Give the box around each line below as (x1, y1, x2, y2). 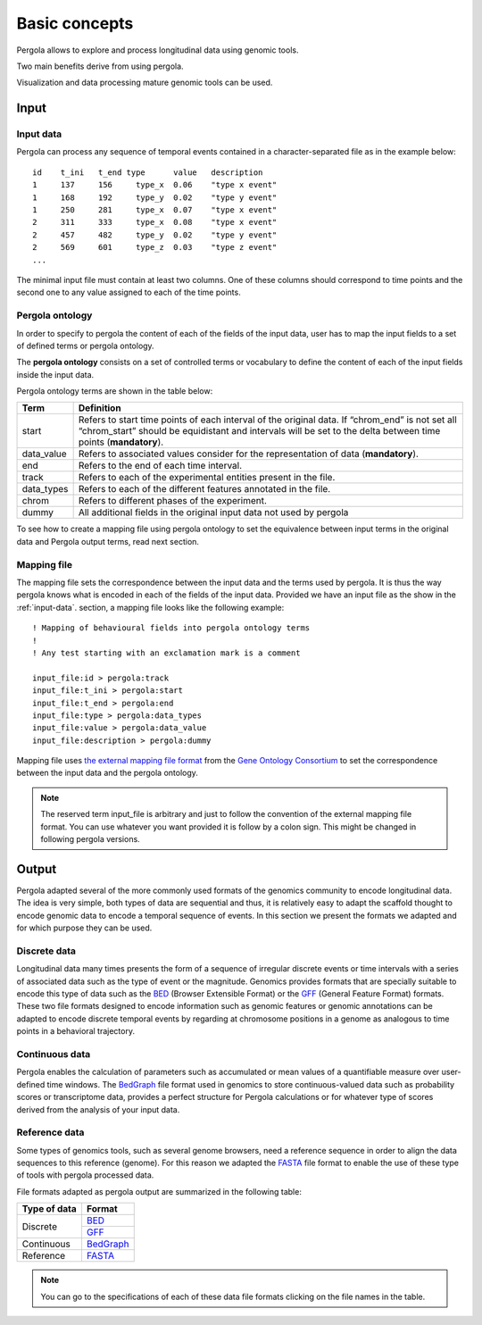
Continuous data (16, 1047, 91, 1060)
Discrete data (16, 945, 76, 957)
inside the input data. (16, 369, 95, 379)
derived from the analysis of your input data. (16, 1104, 180, 1115)
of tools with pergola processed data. (16, 1170, 154, 1180)
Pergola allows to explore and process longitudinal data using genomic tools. (16, 45, 299, 55)
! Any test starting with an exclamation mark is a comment (32, 647, 301, 658)
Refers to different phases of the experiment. (78, 495, 268, 507)
